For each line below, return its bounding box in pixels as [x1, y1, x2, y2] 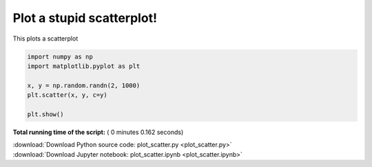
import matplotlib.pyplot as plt [27, 62, 141, 70]
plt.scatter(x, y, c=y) [27, 91, 108, 99]
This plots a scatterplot [12, 34, 79, 43]
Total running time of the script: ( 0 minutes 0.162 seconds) [12, 128, 184, 136]
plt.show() [27, 110, 64, 118]
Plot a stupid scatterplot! [12, 10, 158, 25]
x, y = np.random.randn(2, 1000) [27, 81, 141, 89]
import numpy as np [27, 52, 93, 60]
